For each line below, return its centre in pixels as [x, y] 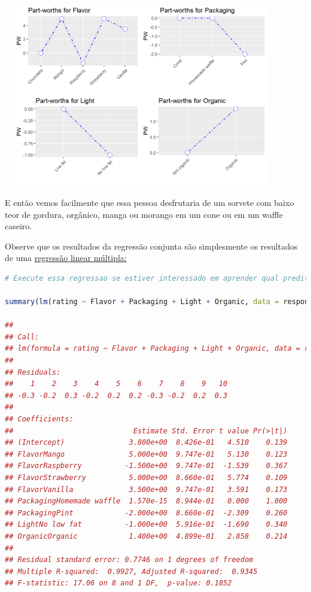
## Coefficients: [39, 419]
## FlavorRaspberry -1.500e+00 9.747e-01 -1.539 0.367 [146, 466]
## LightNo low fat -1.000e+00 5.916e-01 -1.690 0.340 [146, 525]
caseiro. [19, 226]
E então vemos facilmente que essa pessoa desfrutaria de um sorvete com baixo [150, 202]
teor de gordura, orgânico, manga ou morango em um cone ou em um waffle [144, 214]
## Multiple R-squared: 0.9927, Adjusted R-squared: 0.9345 [131, 571]
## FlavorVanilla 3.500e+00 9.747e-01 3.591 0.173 [146, 489]
